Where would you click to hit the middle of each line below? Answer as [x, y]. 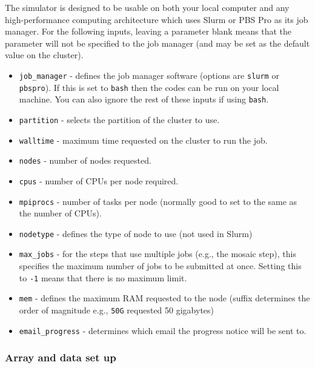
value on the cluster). [44, 55]
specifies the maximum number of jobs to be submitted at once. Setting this [160, 266]
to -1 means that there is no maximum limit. [103, 277]
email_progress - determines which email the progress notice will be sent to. [163, 330]
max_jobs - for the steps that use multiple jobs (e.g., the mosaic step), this [158, 254]
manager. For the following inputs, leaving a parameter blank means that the [148, 31]
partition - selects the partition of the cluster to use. [119, 119]
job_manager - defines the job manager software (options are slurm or [149, 75]
